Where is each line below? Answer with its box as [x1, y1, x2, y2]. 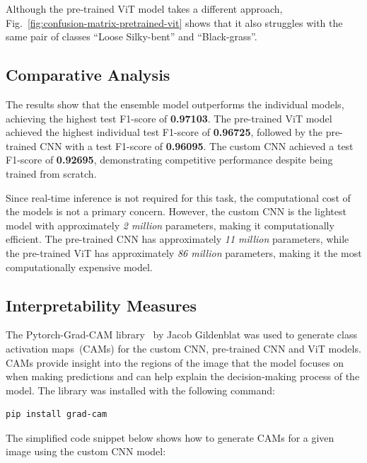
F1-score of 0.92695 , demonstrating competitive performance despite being [6, 152, 333, 167]
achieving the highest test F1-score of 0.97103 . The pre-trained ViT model [6, 110, 332, 125]
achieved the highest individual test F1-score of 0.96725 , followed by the [6, 125, 322, 139]
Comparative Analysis [6, 64, 170, 86]
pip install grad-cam [6, 409, 107, 420]
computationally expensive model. [6, 259, 153, 274]
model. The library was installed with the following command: [6, 382, 275, 397]
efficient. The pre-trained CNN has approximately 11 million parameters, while [6, 232, 349, 246]
